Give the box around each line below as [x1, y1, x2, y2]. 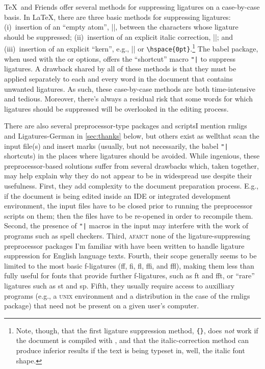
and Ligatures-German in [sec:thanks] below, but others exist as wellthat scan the [4, 130, 259, 141]
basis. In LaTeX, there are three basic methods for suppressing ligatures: [4, 11, 231, 22]
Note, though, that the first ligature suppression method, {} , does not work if [16, 325, 258, 335]
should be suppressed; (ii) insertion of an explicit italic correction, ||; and [4, 31, 233, 42]
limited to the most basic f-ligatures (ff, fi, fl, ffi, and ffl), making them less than [4, 260, 254, 271]
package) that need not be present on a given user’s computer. [4, 300, 199, 311]
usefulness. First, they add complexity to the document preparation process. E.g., [4, 180, 259, 191]
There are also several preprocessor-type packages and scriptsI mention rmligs [4, 120, 247, 131]
